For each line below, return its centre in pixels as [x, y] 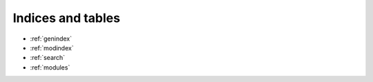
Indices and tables [67, 18]
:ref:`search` [48, 58]
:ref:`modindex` [52, 48]
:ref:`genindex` [51, 39]
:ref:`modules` [50, 67]
